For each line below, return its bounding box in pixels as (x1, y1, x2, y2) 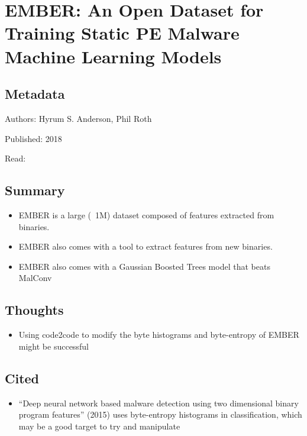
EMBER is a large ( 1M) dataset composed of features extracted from (18, 208, 274, 221)
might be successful (18, 340, 89, 352)
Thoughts (5, 301, 64, 319)
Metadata (5, 85, 65, 103)
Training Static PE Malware (5, 21, 240, 45)
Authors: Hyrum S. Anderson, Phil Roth (5, 112, 152, 124)
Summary (5, 181, 65, 199)
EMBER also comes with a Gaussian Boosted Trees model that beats (18, 260, 270, 272)
